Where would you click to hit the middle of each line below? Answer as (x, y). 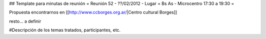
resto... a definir (25, 21)
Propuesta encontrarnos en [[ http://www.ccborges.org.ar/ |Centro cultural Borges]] (93, 13)
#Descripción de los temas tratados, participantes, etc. (65, 30)
